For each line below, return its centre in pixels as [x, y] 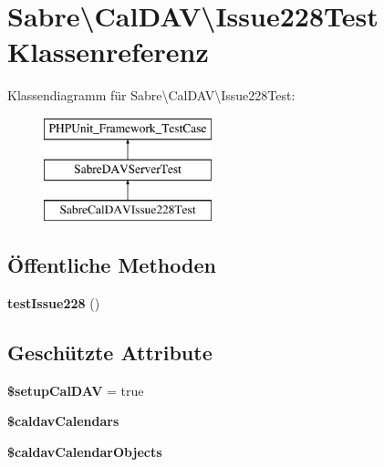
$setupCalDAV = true [76, 390]
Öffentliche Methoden [112, 265]
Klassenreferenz [108, 52]
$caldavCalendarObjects [85, 452]
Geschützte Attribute [110, 353]
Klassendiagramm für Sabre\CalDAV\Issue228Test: [151, 95]
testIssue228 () [54, 303]
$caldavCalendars [63, 421]
